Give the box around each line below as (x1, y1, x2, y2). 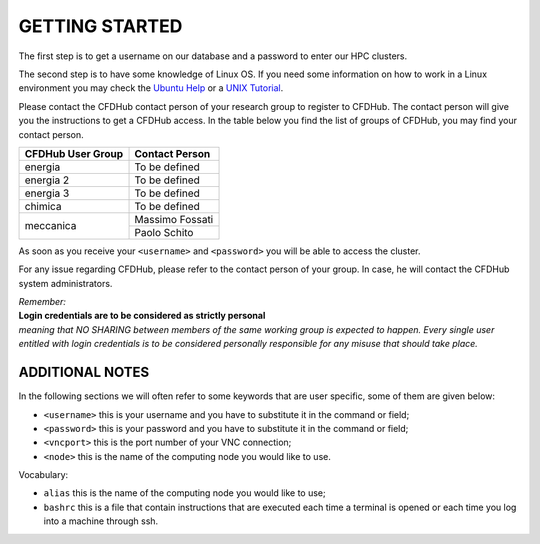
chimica (24, 199, 62, 213)
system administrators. (18, 277, 113, 289)
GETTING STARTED (18, 15, 183, 37)
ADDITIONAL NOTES (18, 364, 150, 381)
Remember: (18, 296, 67, 308)
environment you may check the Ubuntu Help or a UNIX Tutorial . (18, 82, 284, 94)
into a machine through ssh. (43, 515, 159, 527)
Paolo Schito (134, 225, 194, 239)
